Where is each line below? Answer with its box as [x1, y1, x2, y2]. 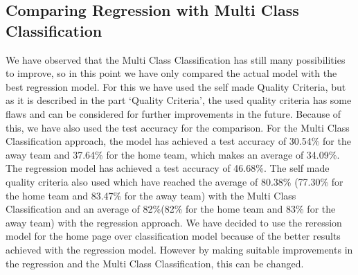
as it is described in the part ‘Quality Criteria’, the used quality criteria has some [6, 93, 352, 107]
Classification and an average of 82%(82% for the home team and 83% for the [6, 202, 336, 216]
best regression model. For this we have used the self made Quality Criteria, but [6, 79, 346, 94]
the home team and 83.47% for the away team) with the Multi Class [6, 188, 296, 202]
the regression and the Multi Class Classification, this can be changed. [6, 256, 304, 270]
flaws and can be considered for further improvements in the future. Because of [6, 106, 341, 121]
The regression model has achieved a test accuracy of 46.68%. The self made [6, 161, 330, 175]
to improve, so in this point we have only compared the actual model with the [6, 66, 337, 80]
